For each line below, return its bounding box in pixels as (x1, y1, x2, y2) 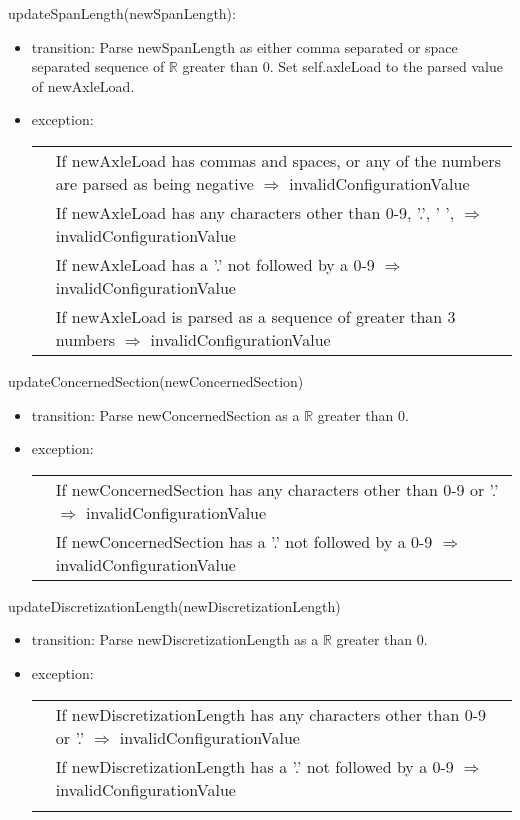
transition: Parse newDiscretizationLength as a (31, 629, 319, 650)
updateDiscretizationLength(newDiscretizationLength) (8, 595, 341, 616)
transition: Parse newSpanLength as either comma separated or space (31, 36, 458, 57)
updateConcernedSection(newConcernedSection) (8, 370, 304, 391)
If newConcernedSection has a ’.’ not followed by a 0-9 (55, 529, 433, 553)
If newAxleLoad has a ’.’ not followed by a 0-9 (55, 252, 375, 276)
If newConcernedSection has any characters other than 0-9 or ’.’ (55, 477, 499, 501)
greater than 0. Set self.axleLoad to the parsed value (182, 56, 503, 77)
